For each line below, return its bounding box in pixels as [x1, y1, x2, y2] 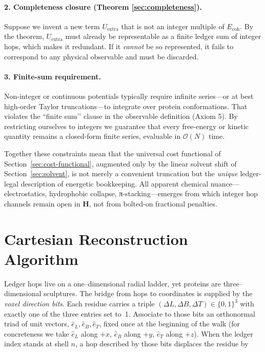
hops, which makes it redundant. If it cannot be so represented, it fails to [4, 40, 234, 51]
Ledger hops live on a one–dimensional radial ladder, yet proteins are [4, 278, 221, 288]
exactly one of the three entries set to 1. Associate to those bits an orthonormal [4, 308, 255, 319]
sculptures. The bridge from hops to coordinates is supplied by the [44, 288, 253, 299]
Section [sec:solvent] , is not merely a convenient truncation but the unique [4, 168, 238, 179]
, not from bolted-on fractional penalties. [89, 198, 217, 209]
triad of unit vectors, [4, 318, 69, 329]
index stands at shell [4, 338, 69, 349]
